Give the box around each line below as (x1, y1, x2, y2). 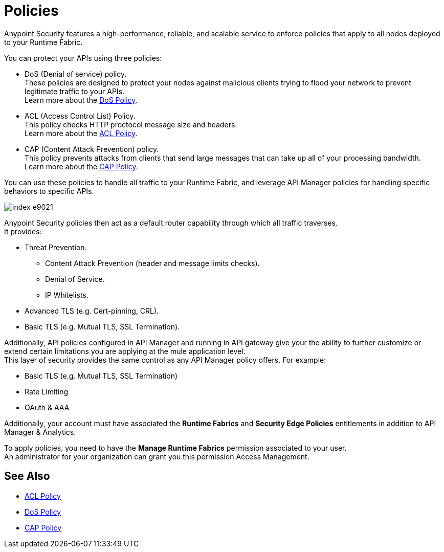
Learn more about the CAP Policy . (25, 162, 138, 171)
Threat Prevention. (25, 242, 87, 252)
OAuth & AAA (25, 403, 70, 412)
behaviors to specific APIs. (4, 186, 94, 195)
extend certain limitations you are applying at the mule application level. (4, 346, 246, 356)
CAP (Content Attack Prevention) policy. (25, 144, 159, 153)
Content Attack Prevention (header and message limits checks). (45, 258, 260, 268)
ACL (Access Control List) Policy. (25, 111, 136, 120)
